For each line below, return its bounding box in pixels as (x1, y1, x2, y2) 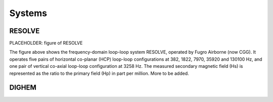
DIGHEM (9, 83, 36, 92)
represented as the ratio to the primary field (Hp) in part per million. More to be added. (9, 70, 189, 76)
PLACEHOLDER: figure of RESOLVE (9, 40, 83, 46)
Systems (9, 8, 48, 19)
